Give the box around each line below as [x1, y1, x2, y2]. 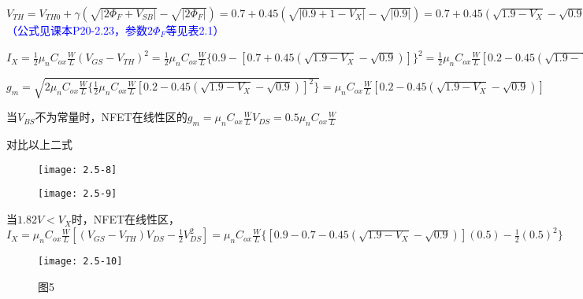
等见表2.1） [165, 22, 225, 38]
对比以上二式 [6, 136, 72, 153]
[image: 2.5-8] [38, 164, 117, 175]
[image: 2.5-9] [38, 188, 117, 200]
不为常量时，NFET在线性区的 [35, 109, 188, 125]
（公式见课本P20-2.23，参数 [6, 22, 148, 38]
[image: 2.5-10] [38, 256, 123, 268]
